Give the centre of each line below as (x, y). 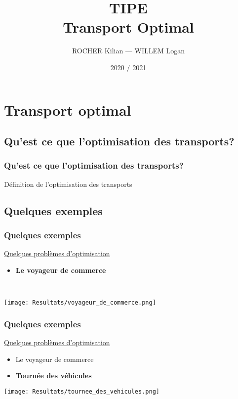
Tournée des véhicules (54, 376)
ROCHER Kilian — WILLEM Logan (128, 51)
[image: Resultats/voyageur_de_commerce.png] (80, 303)
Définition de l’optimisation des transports (68, 184)
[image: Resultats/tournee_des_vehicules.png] (82, 391)
